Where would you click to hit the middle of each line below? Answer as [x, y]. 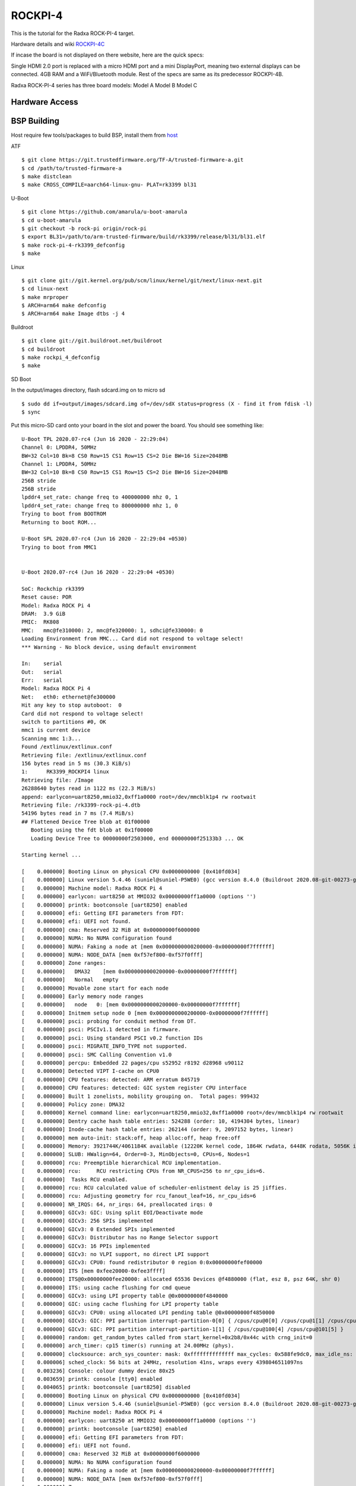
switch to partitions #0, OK [64, 722]
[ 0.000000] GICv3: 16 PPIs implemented [86, 1246]
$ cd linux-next [45, 289]
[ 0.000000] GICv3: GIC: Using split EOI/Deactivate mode [112, 1213]
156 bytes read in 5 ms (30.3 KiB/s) [77, 763]
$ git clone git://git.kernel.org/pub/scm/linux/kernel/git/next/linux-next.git [142, 280]
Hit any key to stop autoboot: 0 [71, 705]
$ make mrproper [45, 297]
